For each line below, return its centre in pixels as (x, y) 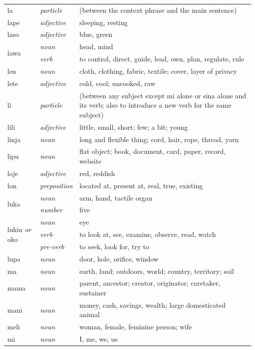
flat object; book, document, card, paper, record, (153, 151)
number (51, 210)
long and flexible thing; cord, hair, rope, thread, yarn (159, 139)
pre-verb (52, 246)
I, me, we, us (99, 339)
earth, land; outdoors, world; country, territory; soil (157, 271)
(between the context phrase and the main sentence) (158, 10)
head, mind (96, 46)
